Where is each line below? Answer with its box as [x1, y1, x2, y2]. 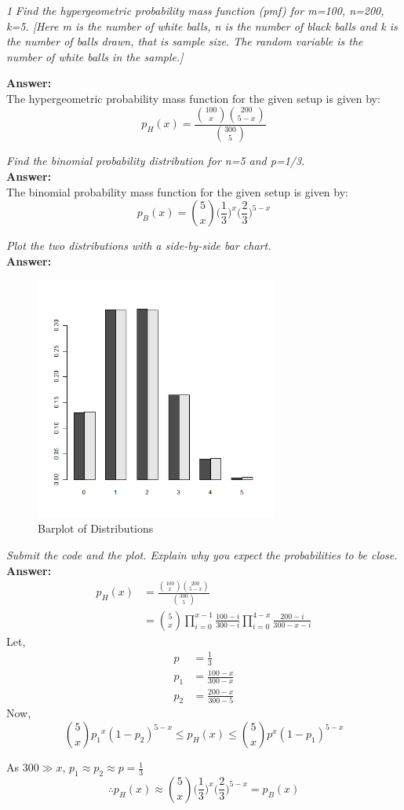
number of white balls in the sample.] [6, 48, 184, 64]
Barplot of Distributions [38, 520, 154, 537]
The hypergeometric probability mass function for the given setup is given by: [6, 90, 380, 106]
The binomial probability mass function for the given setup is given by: [6, 183, 348, 200]
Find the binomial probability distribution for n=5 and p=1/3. [6, 152, 305, 169]
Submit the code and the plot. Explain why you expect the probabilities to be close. [6, 546, 398, 563]
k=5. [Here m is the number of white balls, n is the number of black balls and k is [6, 17, 398, 34]
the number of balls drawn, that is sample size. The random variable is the [6, 33, 363, 49]
